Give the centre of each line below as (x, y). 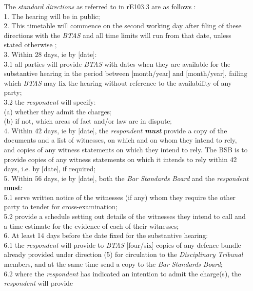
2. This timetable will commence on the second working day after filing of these (123, 26)
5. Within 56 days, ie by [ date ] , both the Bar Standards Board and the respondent (126, 178)
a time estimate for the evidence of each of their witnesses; (91, 226)
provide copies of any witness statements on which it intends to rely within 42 (120, 159)
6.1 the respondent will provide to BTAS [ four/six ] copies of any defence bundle (123, 245)
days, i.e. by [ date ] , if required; (50, 169)
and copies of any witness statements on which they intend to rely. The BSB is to (126, 149)
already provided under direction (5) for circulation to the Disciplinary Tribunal (124, 254)
